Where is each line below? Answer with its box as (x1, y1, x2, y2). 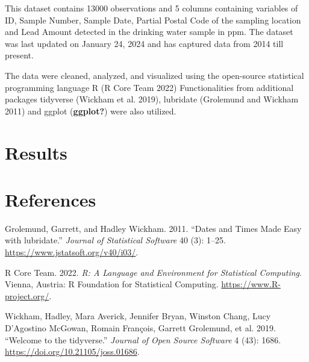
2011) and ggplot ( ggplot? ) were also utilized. (5, 104, 176, 117)
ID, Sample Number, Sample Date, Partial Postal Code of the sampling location (5, 13, 301, 26)
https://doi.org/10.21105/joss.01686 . (5, 345, 140, 358)
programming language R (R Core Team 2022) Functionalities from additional (5, 81, 294, 93)
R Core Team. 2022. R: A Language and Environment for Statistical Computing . (5, 266, 302, 278)
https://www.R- (221, 278, 281, 290)
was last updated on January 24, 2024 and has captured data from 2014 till (5, 37, 284, 49)
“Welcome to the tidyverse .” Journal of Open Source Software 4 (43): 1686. (5, 333, 281, 346)
